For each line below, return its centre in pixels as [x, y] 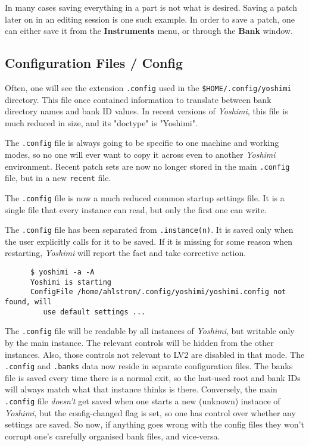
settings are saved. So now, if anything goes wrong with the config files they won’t [154, 424]
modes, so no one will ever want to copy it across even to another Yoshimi [140, 155]
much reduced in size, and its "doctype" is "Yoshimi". [101, 122]
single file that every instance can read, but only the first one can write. [136, 209]
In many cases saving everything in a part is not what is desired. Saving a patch [151, 7]
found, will [28, 302]
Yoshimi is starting [71, 282]
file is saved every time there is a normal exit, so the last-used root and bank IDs [153, 377]
